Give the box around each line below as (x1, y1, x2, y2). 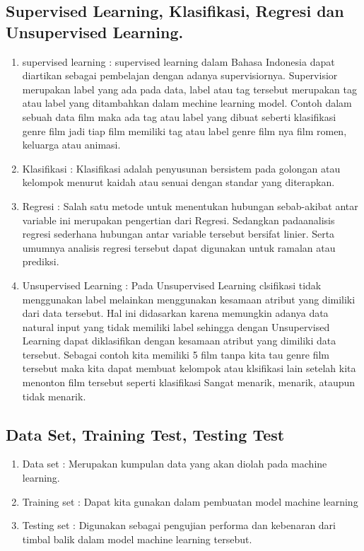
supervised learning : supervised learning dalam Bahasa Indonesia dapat (22, 54, 335, 69)
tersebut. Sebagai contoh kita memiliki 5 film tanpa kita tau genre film (22, 347, 329, 361)
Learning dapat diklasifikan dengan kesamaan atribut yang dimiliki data (22, 333, 336, 348)
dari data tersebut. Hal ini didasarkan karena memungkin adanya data (22, 306, 329, 320)
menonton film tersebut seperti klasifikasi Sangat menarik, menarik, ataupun (22, 375, 356, 390)
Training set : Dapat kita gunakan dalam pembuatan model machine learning (22, 494, 358, 509)
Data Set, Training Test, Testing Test (6, 423, 285, 445)
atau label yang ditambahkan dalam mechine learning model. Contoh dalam (22, 95, 352, 110)
